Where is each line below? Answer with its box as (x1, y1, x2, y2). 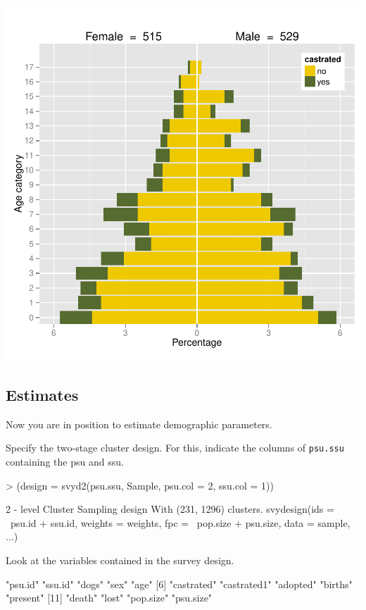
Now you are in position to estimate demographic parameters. (6, 416, 272, 431)
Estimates (6, 383, 79, 405)
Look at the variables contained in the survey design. (6, 553, 234, 568)
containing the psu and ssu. (6, 454, 124, 469)
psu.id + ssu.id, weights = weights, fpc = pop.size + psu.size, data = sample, (10, 515, 351, 530)
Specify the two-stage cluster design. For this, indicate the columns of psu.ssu (6, 440, 344, 455)
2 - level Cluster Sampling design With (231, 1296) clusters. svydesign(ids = (6, 502, 334, 516)
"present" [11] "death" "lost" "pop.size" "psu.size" (6, 590, 213, 605)
